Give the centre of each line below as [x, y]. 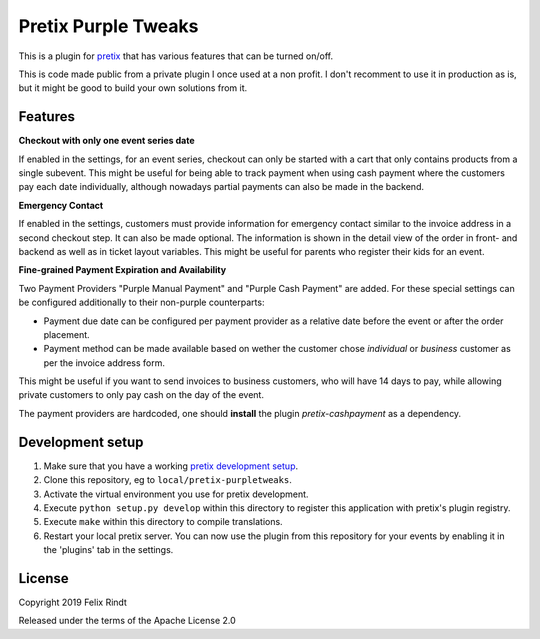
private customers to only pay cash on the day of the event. [141, 395]
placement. [66, 334]
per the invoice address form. [104, 362]
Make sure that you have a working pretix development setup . [171, 466]
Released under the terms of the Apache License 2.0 [127, 621]
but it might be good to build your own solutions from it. [133, 88]
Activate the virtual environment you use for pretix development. [176, 494]
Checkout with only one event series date [106, 141]
